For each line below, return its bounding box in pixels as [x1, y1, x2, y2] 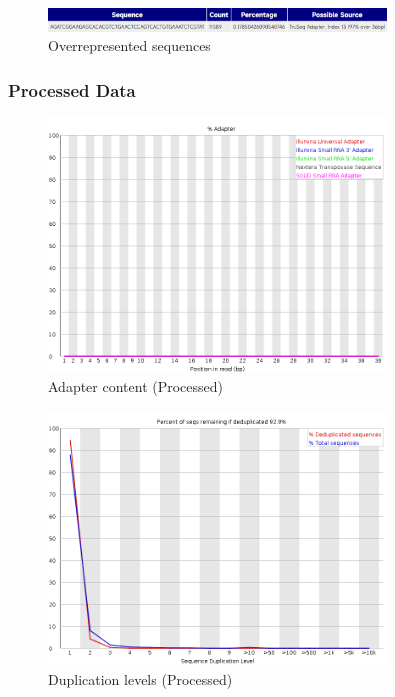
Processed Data [8, 77, 136, 102]
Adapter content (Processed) [48, 376, 224, 397]
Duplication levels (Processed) [48, 668, 233, 689]
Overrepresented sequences [48, 35, 211, 56]
